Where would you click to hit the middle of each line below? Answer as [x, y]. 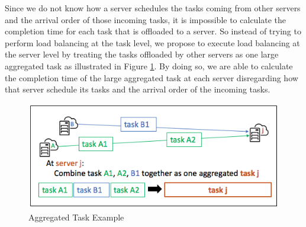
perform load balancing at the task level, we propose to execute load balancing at [152, 42]
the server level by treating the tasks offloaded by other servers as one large [142, 54]
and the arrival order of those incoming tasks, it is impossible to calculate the [146, 19]
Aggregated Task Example [76, 217]
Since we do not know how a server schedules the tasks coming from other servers [153, 8]
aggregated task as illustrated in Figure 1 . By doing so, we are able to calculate [149, 65]
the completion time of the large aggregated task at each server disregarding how [152, 77]
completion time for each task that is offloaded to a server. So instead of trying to [153, 31]
